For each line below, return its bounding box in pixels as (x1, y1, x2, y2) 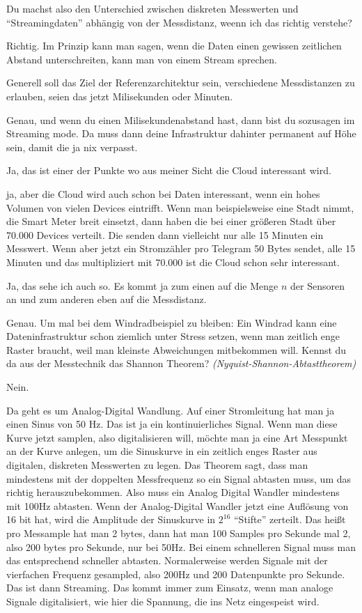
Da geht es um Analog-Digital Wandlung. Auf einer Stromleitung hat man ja (6, 403, 335, 417)
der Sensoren (290, 278, 345, 293)
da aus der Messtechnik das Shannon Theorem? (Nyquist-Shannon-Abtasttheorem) (6, 356, 356, 371)
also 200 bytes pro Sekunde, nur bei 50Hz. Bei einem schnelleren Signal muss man (6, 539, 356, 554)
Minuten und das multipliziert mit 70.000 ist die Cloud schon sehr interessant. (6, 254, 340, 269)
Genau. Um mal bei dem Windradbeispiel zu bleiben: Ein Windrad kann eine (6, 315, 337, 329)
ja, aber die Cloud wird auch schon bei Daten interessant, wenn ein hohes (6, 186, 320, 201)
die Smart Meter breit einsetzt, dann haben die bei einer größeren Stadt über (6, 214, 336, 228)
